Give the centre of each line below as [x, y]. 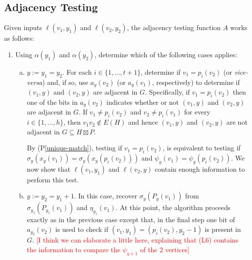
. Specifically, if [167, 92]
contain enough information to [200, 169]
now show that [49, 169]
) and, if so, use [65, 82]
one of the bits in [52, 102]
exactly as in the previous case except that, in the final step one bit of [131, 219]
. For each [77, 72]
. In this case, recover [106, 196]
